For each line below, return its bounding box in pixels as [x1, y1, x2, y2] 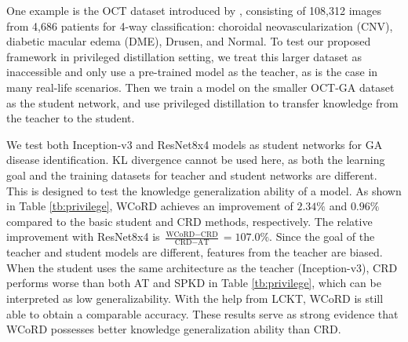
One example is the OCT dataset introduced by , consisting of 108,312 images [6, 2, 381, 18]
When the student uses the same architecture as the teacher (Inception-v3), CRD [6, 259, 398, 275]
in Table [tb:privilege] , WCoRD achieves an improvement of [6, 198, 293, 214]
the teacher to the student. [6, 110, 135, 126]
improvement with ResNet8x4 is [6, 228, 160, 245]
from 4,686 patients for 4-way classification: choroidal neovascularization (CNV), [6, 17, 393, 34]
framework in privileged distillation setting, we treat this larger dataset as [6, 48, 362, 64]
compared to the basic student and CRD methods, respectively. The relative [6, 213, 373, 229]
